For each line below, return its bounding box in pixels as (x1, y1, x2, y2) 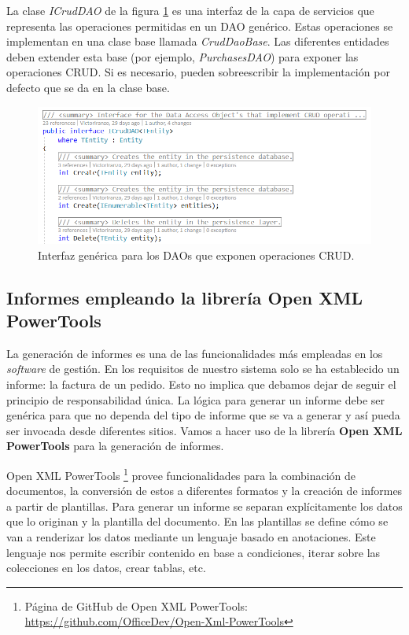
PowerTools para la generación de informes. (6, 437, 224, 454)
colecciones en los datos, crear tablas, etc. (6, 559, 206, 576)
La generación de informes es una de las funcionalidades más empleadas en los (6, 345, 383, 361)
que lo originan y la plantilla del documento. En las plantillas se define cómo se (6, 513, 389, 530)
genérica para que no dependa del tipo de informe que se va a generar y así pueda (6, 407, 400, 423)
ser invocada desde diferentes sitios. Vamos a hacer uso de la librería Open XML (6, 422, 403, 438)
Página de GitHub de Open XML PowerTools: (24, 597, 248, 614)
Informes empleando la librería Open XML (6, 285, 363, 309)
